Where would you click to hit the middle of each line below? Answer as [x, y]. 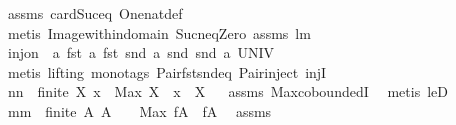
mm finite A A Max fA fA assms [139, 110]
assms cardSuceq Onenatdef [95, 13]
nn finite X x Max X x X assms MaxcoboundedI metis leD [227, 91]
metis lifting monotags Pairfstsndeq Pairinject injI [167, 71]
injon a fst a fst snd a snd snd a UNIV [141, 52]
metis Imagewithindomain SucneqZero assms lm [159, 32]
